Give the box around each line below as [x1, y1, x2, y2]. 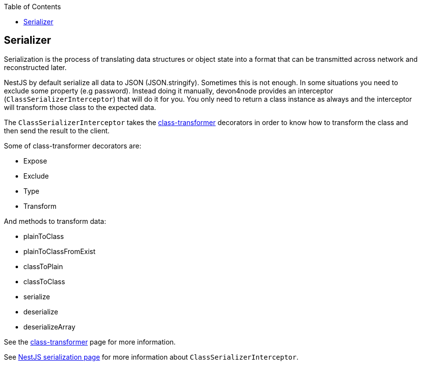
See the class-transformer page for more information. [4, 337, 176, 346]
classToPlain [23, 262, 63, 271]
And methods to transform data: [4, 217, 106, 225]
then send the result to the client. [4, 126, 110, 135]
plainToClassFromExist [23, 247, 96, 255]
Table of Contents [4, 2, 61, 11]
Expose [23, 156, 47, 165]
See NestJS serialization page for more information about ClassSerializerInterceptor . [4, 352, 299, 361]
